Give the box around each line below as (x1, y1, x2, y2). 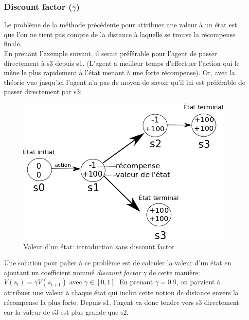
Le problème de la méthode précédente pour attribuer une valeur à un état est (4, 20, 237, 30)
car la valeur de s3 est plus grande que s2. (4, 306, 129, 317)
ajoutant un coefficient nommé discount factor (4, 267, 141, 277)
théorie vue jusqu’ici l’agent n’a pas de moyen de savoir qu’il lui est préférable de (4, 77, 245, 87)
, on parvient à (176, 277, 221, 287)
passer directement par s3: (4, 86, 82, 97)
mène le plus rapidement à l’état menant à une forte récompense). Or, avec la (4, 67, 235, 78)
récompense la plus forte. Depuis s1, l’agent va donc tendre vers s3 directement (4, 297, 239, 307)
